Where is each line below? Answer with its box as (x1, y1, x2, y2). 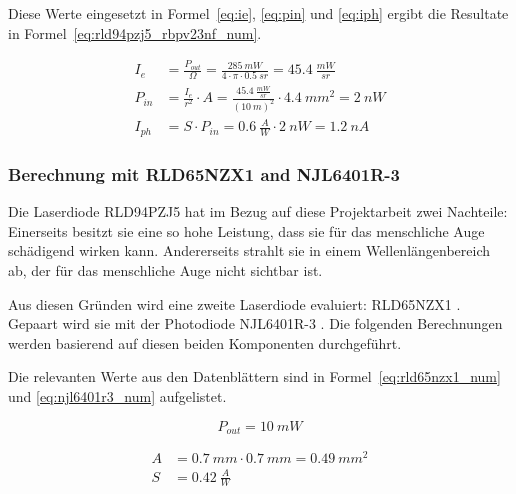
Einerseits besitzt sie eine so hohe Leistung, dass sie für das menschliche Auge (8, 220, 485, 241)
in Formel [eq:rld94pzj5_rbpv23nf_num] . (8, 22, 262, 43)
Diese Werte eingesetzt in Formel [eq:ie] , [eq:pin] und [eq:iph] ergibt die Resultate (8, 3, 509, 23)
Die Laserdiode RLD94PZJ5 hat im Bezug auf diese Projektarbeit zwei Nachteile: (8, 201, 508, 222)
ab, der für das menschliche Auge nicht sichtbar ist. (8, 259, 323, 280)
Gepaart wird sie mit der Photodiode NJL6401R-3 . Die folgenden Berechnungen (8, 313, 503, 334)
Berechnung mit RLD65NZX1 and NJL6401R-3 (8, 161, 400, 186)
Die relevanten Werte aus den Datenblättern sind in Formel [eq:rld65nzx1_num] (8, 366, 501, 387)
